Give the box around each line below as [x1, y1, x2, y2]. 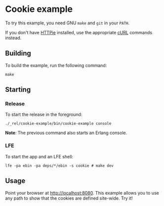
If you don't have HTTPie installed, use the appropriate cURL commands [5, 29, 152, 35]
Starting [5, 85, 31, 94]
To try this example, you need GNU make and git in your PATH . [5, 20, 130, 26]
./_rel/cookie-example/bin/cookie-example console [5, 121, 112, 126]
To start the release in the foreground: [5, 112, 82, 118]
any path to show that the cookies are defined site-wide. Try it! [5, 195, 133, 201]
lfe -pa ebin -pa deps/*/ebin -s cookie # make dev [5, 163, 114, 168]
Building [5, 49, 31, 58]
